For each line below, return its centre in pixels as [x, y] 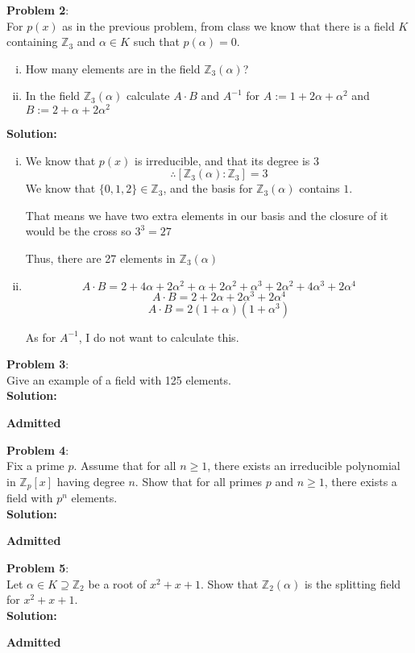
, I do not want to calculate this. [159, 337]
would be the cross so [78, 231]
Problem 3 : [38, 364]
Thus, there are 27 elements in [100, 258]
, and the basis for [208, 188]
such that [156, 42]
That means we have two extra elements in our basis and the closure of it [207, 215]
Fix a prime [35, 466]
